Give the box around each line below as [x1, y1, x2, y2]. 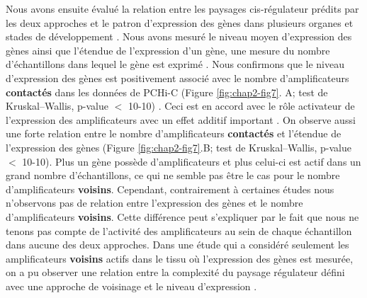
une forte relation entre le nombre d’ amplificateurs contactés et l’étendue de [6, 126, 341, 141]
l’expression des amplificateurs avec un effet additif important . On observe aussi [6, 112, 356, 127]
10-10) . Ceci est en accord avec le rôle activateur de [128, 98, 355, 113]
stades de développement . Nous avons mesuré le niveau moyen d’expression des [6, 29, 352, 44]
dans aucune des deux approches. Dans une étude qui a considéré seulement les [6, 237, 349, 252]
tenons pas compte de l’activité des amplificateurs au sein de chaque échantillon [6, 223, 352, 238]
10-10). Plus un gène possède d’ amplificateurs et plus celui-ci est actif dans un [22, 154, 361, 168]
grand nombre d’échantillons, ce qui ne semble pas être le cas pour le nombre [6, 168, 340, 183]
